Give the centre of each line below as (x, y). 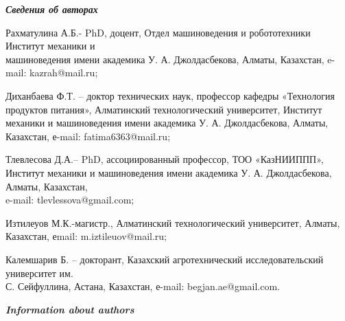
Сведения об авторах (52, 9)
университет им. (39, 273)
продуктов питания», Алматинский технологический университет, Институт (164, 109)
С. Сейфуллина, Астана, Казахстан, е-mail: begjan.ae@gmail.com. (143, 286)
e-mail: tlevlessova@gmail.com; (70, 200)
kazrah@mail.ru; (63, 73)
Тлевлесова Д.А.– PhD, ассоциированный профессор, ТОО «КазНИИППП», (165, 159)
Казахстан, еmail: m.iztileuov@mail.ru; (86, 236)
